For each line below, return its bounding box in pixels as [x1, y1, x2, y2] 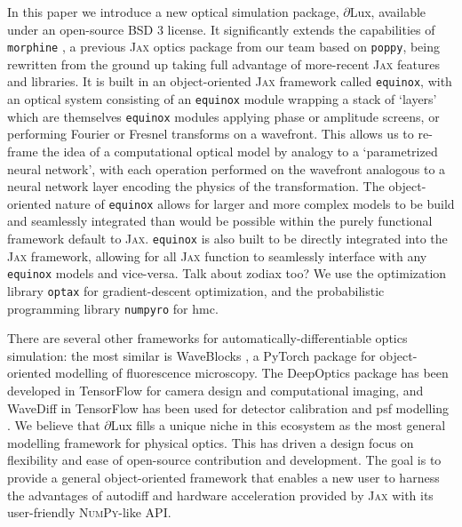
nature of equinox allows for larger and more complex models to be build [55, 194, 455, 212]
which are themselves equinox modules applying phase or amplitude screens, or [7, 107, 440, 125]
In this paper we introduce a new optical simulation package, [7, 3, 339, 20]
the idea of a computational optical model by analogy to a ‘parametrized [42, 142, 438, 160]
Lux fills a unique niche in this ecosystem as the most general [110, 416, 446, 435]
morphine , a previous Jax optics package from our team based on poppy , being [7, 37, 441, 56]
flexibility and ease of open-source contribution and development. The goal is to [7, 451, 442, 469]
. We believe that [7, 416, 100, 435]
